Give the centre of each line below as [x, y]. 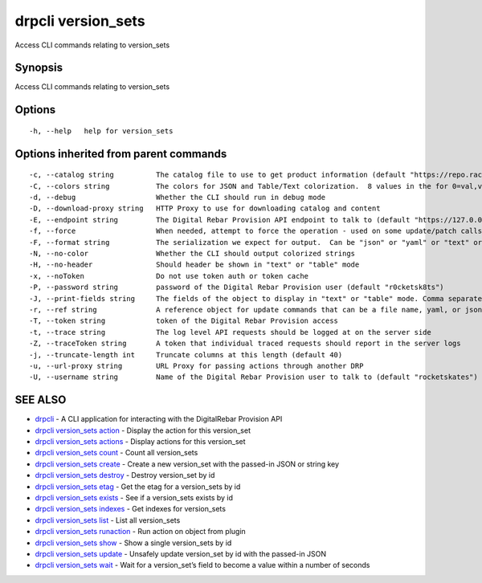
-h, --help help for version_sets [101, 131]
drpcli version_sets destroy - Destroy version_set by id [125, 475]
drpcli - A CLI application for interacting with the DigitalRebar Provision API [159, 419]
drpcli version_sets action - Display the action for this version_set [143, 430]
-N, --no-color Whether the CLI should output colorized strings [192, 253]
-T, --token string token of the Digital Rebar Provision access [184, 321]
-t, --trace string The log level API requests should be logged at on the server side [230, 332]
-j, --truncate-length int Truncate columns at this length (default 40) [186, 355]
